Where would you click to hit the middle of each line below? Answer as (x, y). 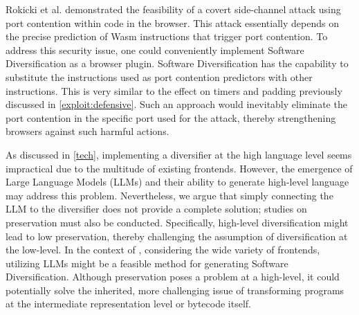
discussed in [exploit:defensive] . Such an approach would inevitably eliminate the (176, 104)
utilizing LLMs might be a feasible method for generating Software (147, 263)
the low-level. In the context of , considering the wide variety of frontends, (163, 250)
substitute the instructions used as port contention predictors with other (159, 76)
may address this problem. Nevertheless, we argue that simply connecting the (169, 195)
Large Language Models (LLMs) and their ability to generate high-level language (177, 182)
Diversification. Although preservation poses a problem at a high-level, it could (173, 277)
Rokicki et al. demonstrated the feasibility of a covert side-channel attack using (173, 9)
